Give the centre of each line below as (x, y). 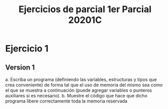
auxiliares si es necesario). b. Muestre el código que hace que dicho (76, 96)
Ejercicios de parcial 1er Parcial (85, 9)
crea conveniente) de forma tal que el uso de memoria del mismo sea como (84, 85)
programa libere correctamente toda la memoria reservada (66, 101)
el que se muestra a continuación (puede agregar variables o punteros (79, 90)
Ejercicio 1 (27, 49)
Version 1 (20, 67)
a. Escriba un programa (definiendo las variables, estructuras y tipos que (81, 79)
